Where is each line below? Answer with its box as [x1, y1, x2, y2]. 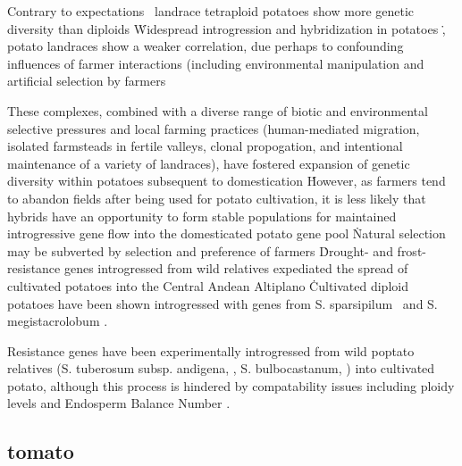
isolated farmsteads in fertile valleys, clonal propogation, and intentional [7, 137, 403, 155]
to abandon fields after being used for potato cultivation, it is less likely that [7, 188, 426, 207]
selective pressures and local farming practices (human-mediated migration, [7, 119, 420, 137]
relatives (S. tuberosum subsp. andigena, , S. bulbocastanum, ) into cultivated [7, 359, 435, 378]
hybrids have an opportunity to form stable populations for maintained [7, 206, 397, 225]
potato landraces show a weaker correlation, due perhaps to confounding [7, 37, 404, 55]
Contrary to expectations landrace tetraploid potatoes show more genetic [7, 2, 415, 20]
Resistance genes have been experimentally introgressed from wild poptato [7, 341, 415, 360]
